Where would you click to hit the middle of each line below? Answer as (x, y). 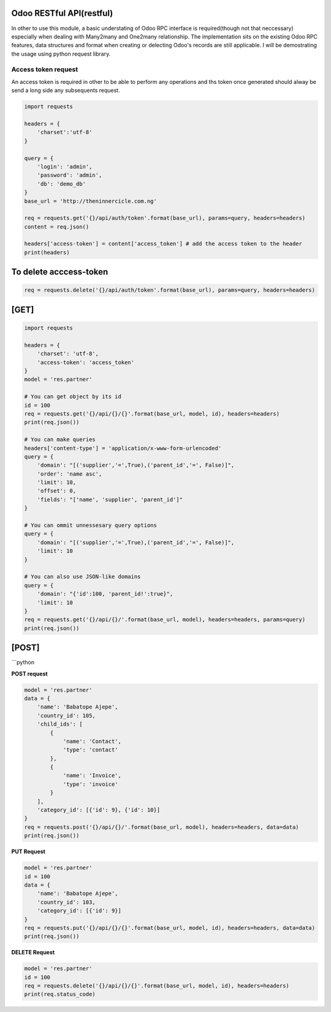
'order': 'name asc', (70, 474)
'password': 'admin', (70, 175)
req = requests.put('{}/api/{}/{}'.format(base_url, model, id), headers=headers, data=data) (170, 928)
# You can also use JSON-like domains (82, 577)
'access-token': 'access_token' (86, 362)
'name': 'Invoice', (92, 776)
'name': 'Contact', (92, 741)
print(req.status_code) (60, 994)
